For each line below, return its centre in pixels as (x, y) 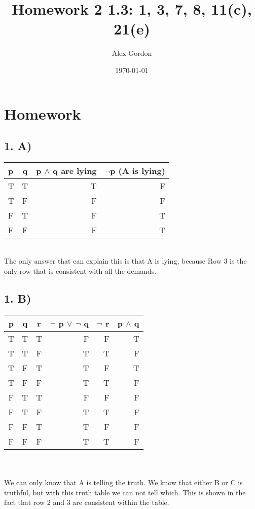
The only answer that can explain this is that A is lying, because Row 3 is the (125, 261)
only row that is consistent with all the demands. (80, 271)
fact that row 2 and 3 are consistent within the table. (87, 502)
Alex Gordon (132, 53)
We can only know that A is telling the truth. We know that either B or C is (123, 482)
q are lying (75, 170)
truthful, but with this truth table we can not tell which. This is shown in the (125, 492)
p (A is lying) (138, 170)
